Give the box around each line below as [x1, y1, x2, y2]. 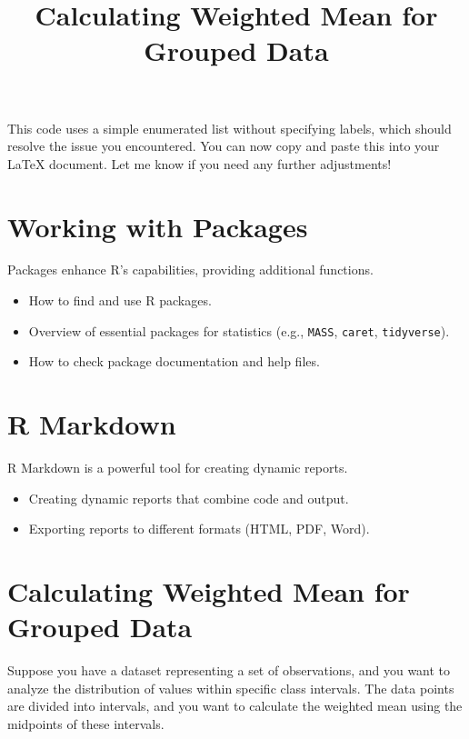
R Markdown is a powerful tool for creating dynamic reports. [7, 458, 348, 477]
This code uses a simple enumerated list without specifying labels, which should [7, 118, 452, 137]
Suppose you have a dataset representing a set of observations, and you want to [7, 661, 451, 680]
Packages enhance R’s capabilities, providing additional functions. [7, 260, 374, 279]
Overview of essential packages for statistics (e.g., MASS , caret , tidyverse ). [28, 321, 450, 340]
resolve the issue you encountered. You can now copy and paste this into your [7, 136, 440, 155]
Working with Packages [7, 207, 308, 245]
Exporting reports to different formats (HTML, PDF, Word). [28, 519, 370, 538]
